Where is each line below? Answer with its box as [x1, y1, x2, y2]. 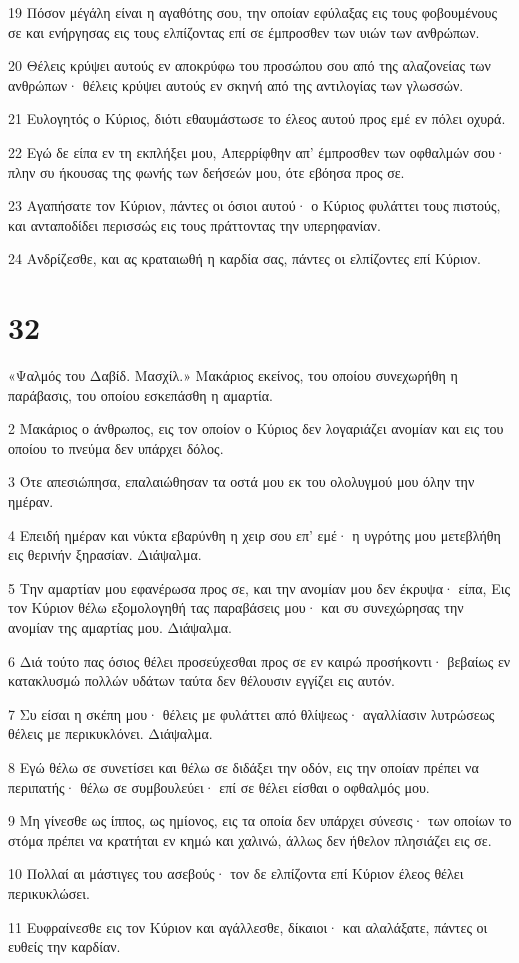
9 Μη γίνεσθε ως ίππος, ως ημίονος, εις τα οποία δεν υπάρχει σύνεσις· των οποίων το [8, 810, 512, 831]
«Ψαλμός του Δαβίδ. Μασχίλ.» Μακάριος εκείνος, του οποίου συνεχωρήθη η [8, 365, 458, 386]
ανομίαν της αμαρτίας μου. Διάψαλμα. [8, 617, 232, 637]
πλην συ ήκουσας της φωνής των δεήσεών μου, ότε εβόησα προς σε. [8, 161, 405, 182]
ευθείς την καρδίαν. [8, 936, 121, 957]
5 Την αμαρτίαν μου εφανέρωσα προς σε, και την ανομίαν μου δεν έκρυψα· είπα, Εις [8, 577, 510, 598]
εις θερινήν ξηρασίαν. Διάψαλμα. [8, 544, 202, 565]
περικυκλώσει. [8, 882, 90, 903]
